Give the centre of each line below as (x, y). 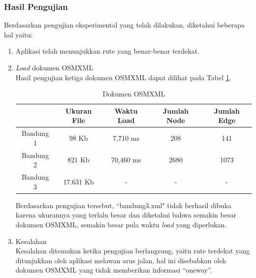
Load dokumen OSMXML (54, 67)
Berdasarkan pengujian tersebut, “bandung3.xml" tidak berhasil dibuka (123, 205)
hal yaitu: (18, 34)
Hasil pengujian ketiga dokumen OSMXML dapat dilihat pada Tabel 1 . (123, 77)
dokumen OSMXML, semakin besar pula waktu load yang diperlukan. (121, 224)
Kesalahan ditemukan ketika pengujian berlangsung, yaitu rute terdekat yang (132, 251)
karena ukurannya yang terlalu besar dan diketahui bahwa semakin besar (126, 215)
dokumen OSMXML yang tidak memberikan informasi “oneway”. (114, 270)
